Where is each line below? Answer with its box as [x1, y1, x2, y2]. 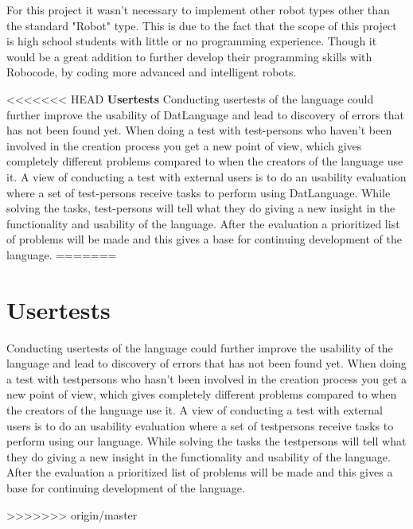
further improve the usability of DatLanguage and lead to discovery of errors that [6, 106, 404, 123]
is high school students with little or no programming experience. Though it [6, 33, 377, 49]
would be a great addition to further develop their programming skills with [6, 48, 372, 64]
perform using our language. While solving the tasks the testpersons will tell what [6, 433, 407, 449]
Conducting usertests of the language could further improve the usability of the [6, 339, 393, 356]
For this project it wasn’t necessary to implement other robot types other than [6, 2, 390, 18]
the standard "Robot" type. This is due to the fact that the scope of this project [6, 17, 397, 33]
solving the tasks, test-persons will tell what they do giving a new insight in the [6, 200, 395, 216]
